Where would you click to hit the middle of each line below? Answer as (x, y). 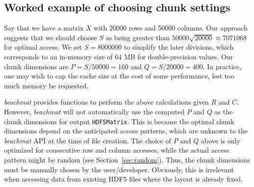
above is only (221, 140)
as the (224, 111)
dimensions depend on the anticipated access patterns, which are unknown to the (126, 131)
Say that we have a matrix (44, 28)
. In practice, (222, 66)
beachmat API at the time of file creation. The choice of (88, 140)
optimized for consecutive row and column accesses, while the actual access (117, 150)
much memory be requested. (46, 85)
